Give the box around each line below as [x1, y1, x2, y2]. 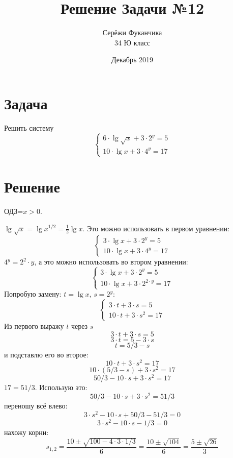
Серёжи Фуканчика [102, 27, 162, 38]
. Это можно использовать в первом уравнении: [82, 223, 230, 233]
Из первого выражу [4, 321, 64, 331]
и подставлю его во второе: [4, 349, 89, 359]
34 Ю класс [114, 37, 151, 47]
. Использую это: [35, 382, 88, 393]
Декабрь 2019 [111, 54, 153, 65]
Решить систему [4, 122, 54, 133]
